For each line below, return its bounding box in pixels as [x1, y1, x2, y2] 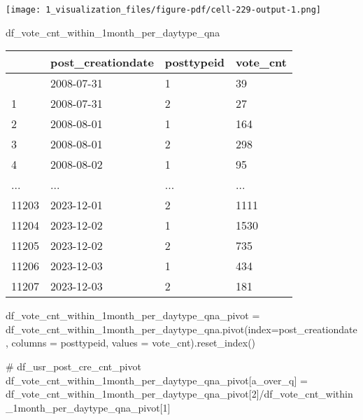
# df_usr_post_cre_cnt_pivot [6, 359, 141, 374]
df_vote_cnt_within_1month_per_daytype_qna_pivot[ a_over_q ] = [6, 372, 308, 387]
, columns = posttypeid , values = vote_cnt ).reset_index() [6, 335, 256, 350]
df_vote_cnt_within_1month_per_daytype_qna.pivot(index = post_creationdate [6, 321, 357, 336]
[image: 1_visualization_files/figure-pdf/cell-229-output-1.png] [6, 5, 322, 15]
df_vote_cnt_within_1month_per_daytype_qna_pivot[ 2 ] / [6, 386, 264, 401]
